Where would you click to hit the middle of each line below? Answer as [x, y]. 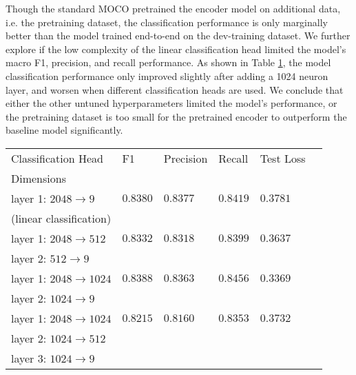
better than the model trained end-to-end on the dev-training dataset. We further [178, 36]
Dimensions [39, 178]
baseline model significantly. [64, 130]
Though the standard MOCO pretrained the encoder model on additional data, [173, 8]
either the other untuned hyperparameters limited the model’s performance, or [171, 103]
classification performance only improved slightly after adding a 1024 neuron [167, 75]
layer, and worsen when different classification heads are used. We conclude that [175, 89]
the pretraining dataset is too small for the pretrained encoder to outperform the [176, 116]
